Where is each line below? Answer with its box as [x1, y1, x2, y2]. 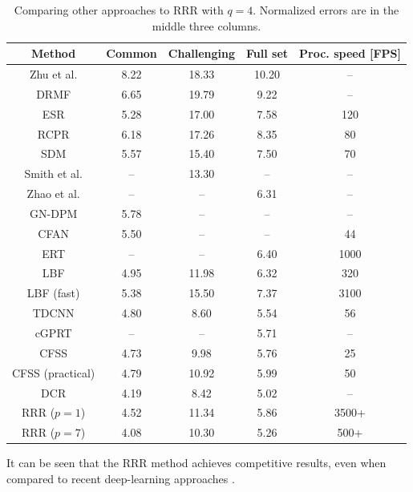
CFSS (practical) [12, 364, 95, 381]
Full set [246, 45, 289, 62]
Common [106, 45, 157, 62]
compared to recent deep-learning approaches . [6, 470, 235, 486]
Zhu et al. [29, 66, 78, 83]
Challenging [168, 45, 236, 62]
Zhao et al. [26, 185, 80, 202]
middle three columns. [152, 17, 261, 34]
